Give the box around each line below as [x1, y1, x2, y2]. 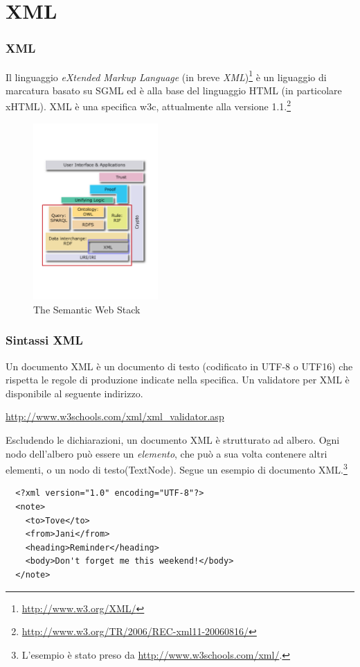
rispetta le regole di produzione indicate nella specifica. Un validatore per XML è [6, 372, 350, 387]
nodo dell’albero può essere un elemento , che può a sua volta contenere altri [6, 446, 327, 460]
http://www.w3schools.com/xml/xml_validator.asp [6, 409, 224, 424]
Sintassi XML [6, 331, 83, 349]
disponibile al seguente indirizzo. [6, 386, 143, 400]
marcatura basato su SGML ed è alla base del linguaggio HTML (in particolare [6, 83, 342, 97]
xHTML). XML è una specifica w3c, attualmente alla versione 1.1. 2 [6, 97, 291, 114]
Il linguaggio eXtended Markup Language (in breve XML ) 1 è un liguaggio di [6, 67, 327, 84]
